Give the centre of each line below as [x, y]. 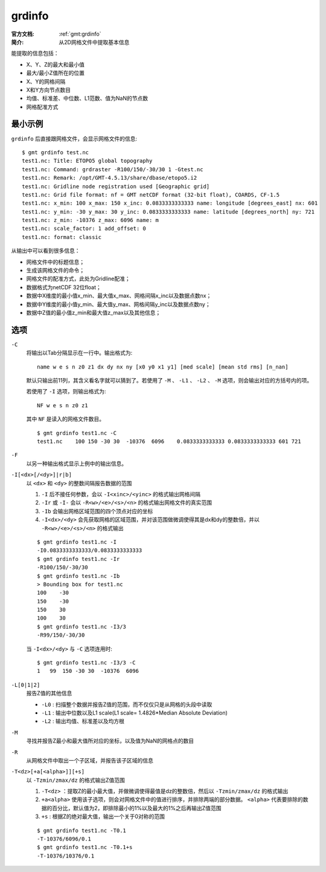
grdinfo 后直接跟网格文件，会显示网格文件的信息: [74, 139]
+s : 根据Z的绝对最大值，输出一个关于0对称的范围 [103, 816]
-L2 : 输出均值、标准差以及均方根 [83, 721]
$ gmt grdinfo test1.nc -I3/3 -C [86, 663]
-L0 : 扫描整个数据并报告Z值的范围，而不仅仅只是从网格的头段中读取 [127, 704]
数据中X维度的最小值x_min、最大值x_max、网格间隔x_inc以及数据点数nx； [119, 296]
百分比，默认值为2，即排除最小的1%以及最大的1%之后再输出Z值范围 [136, 808]
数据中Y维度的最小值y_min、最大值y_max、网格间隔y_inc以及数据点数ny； [118, 304]
